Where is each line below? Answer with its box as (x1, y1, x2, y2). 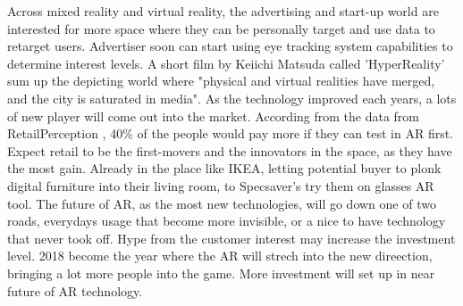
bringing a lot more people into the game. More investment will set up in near (7, 263, 435, 282)
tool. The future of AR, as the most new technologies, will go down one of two (7, 194, 436, 212)
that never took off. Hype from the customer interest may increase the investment (7, 228, 456, 247)
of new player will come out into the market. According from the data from (7, 106, 420, 125)
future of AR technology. (7, 281, 143, 300)
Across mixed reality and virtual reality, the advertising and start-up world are (7, 2, 439, 20)
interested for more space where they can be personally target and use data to (7, 19, 435, 37)
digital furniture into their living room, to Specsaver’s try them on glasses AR (7, 176, 434, 194)
